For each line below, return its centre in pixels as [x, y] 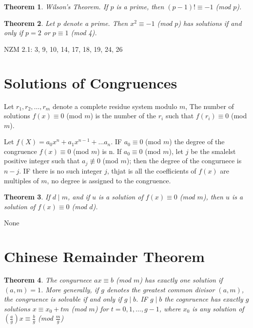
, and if [79, 197]
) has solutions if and [210, 23]
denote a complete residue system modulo [115, 106]
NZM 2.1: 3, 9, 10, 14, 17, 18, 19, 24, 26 [63, 49]
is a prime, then [140, 6]
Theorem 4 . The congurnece [48, 280]
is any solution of [218, 308]
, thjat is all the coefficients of [152, 170]
